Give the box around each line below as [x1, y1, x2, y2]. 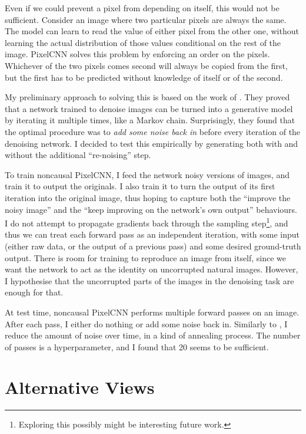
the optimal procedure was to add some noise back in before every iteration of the [5, 125, 301, 137]
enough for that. [5, 286, 64, 298]
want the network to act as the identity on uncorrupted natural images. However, [5, 263, 298, 275]
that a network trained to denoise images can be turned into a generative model [5, 102, 293, 114]
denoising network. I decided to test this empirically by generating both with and [5, 137, 298, 149]
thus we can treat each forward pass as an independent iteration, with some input [5, 228, 300, 241]
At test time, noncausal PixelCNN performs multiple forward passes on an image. [5, 305, 300, 318]
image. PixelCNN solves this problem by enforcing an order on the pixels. [5, 48, 270, 60]
